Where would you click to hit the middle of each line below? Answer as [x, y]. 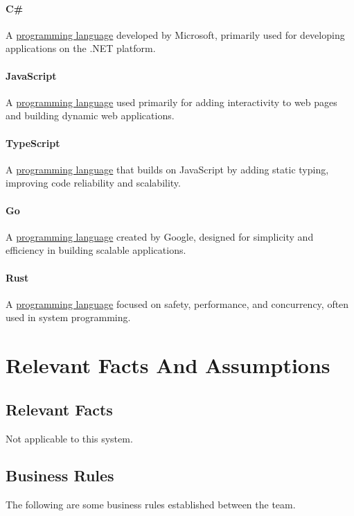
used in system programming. [68, 317]
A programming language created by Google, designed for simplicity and [160, 236]
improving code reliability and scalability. [93, 183]
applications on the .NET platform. [81, 48]
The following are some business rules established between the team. [151, 505]
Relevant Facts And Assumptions [168, 365]
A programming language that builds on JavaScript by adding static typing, [167, 169]
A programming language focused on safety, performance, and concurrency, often [177, 303]
